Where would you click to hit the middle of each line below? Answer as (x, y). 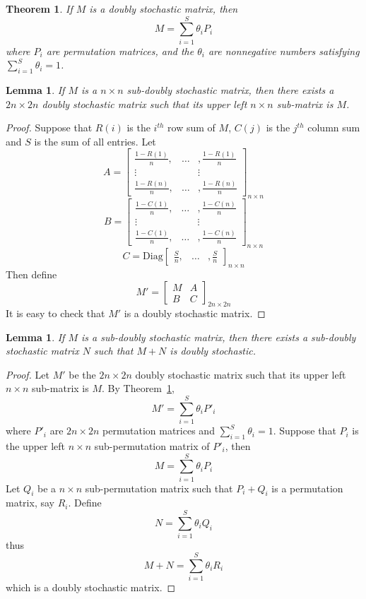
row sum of (191, 127)
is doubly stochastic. (213, 351)
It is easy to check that (55, 313)
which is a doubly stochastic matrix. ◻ (91, 587)
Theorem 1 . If (39, 8)
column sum (334, 127)
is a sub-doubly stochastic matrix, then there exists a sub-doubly (219, 337)
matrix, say (30, 503)
